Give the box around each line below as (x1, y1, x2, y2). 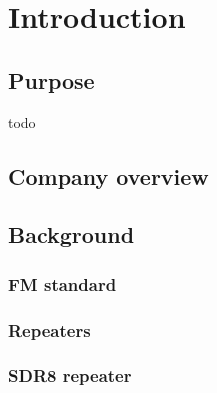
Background (8, 219, 135, 250)
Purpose (8, 64, 95, 95)
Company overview (8, 160, 209, 191)
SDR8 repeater (8, 363, 132, 388)
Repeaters (8, 317, 91, 342)
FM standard (8, 271, 117, 296)
